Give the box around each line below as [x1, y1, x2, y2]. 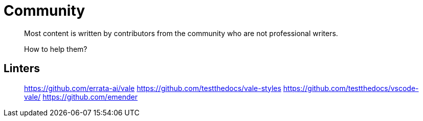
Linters [4, 62, 40, 75]
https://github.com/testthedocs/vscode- [283, 83, 419, 93]
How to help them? [24, 44, 87, 53]
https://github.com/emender [42, 92, 138, 101]
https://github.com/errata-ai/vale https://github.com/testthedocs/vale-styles [24, 83, 281, 93]
